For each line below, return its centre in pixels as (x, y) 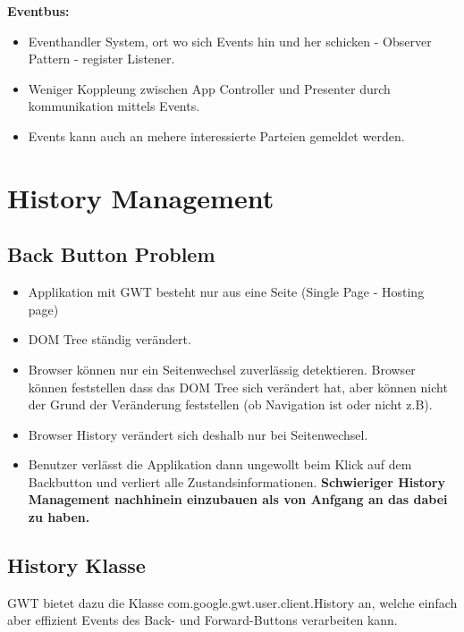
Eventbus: (38, 11)
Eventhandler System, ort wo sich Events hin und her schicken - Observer (230, 41)
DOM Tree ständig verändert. (110, 339)
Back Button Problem (111, 254)
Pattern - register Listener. (101, 59)
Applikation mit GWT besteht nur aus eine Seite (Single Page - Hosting (226, 292)
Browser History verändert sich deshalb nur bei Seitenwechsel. (198, 434)
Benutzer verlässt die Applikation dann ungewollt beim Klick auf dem (220, 464)
